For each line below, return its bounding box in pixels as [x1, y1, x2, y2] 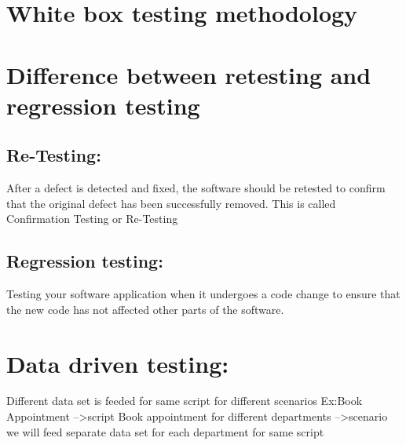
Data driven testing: [6, 347, 229, 379]
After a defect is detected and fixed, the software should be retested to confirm [6, 180, 386, 196]
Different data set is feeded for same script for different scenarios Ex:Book [6, 392, 363, 409]
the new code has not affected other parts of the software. [6, 301, 284, 317]
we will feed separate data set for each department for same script [6, 423, 324, 440]
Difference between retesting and [6, 58, 371, 90]
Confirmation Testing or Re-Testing [6, 210, 178, 227]
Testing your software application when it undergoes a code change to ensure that [6, 286, 401, 302]
